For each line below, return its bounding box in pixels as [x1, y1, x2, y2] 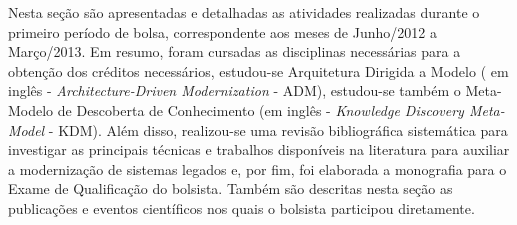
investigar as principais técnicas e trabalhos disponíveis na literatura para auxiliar [8, 139, 510, 160]
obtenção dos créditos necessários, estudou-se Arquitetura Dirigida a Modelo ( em [8, 60, 509, 81]
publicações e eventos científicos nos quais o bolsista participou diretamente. [8, 197, 475, 218]
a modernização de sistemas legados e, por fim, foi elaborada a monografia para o [8, 158, 507, 179]
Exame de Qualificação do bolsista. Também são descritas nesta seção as [8, 178, 453, 199]
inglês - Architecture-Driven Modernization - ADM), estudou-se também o [8, 80, 461, 101]
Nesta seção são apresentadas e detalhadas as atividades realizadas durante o [8, 2, 480, 22]
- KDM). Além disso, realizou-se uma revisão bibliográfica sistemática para [48, 119, 508, 140]
